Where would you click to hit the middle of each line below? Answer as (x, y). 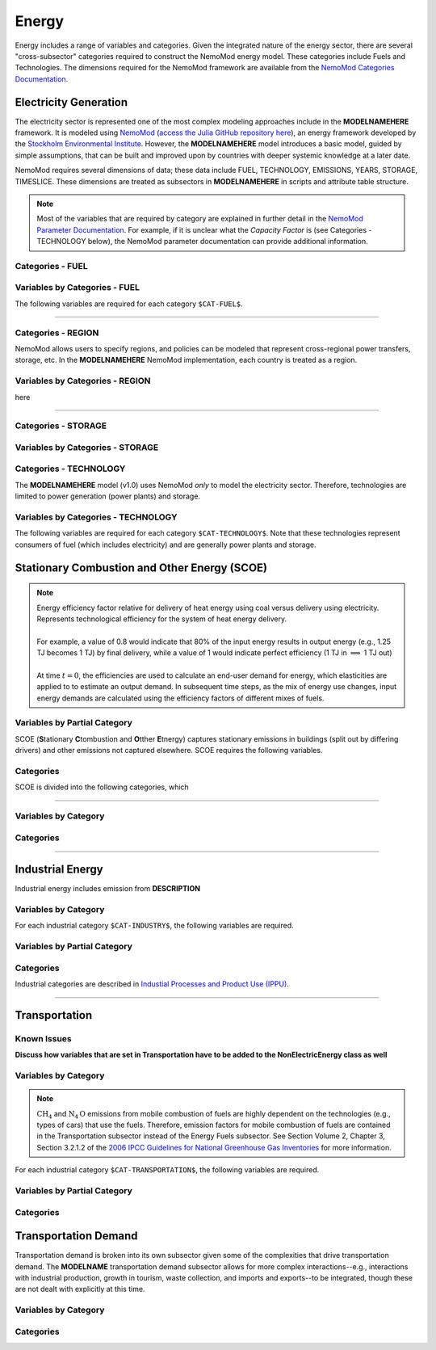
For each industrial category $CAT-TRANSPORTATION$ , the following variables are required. (167, 1170)
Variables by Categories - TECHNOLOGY (96, 517)
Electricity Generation (71, 102)
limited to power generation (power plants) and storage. (108, 496)
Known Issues (43, 1038)
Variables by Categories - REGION (83, 381)
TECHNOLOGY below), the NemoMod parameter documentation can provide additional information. (202, 242)
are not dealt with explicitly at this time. (80, 1289)
